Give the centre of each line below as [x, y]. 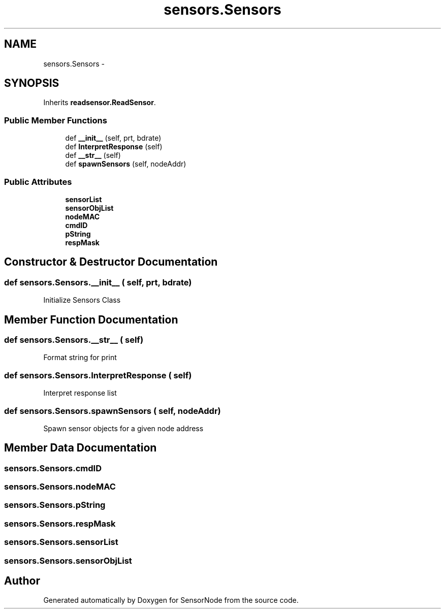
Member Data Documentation [81, 448]
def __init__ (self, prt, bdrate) [113, 138]
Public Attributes [38, 182]
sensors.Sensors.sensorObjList [68, 560]
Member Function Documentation [91, 319]
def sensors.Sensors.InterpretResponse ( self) [98, 375]
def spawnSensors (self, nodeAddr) [126, 164]
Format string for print [80, 358]
